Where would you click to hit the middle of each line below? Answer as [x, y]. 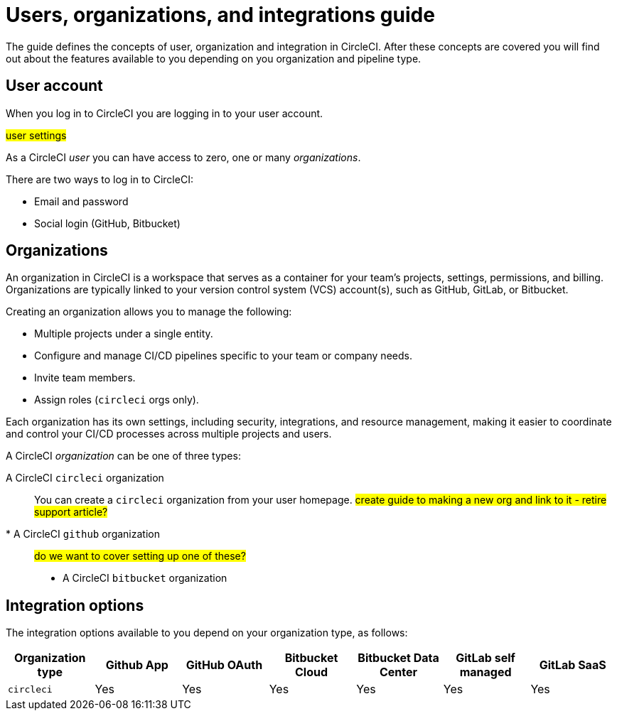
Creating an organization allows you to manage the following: [149, 312]
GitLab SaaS [573, 665]
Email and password [81, 201]
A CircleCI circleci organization [85, 478]
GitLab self [485, 658]
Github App [137, 665]
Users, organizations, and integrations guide [220, 15]
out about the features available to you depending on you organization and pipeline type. [214, 58]
